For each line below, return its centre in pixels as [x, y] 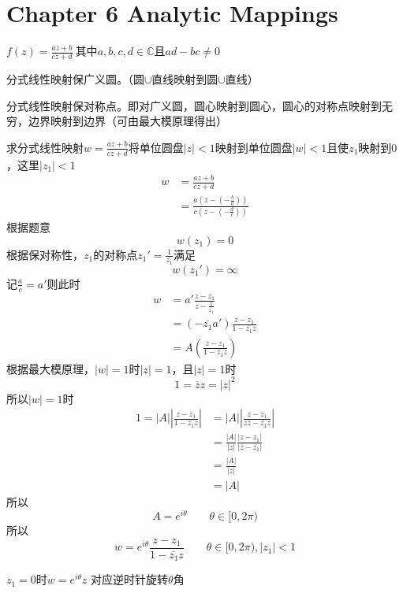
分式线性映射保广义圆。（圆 [75, 78]
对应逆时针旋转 [130, 579]
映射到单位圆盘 [254, 147]
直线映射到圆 [185, 78]
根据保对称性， [45, 254]
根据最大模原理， [50, 368]
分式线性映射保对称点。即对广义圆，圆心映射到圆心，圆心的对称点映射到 [194, 105]
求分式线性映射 [45, 147]
